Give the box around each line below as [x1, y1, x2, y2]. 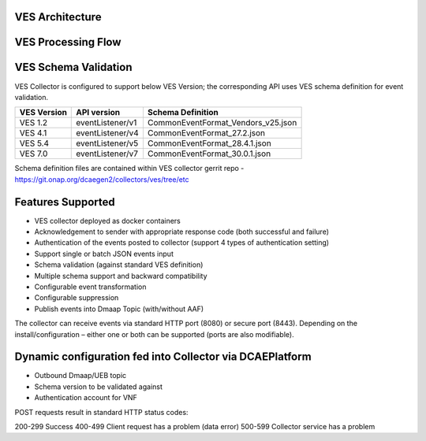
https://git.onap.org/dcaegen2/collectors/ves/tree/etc [14, 174, 189, 184]
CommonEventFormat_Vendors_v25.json [147, 117, 297, 128]
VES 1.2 [19, 117, 48, 128]
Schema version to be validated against [34, 382, 163, 391]
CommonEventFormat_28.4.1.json [147, 138, 271, 149]
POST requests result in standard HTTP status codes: [14, 407, 189, 417]
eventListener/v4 [76, 128, 140, 139]
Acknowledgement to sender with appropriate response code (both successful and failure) [34, 227, 330, 236]
